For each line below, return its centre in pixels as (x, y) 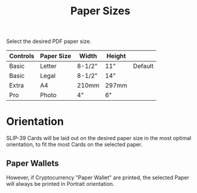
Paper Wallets (33, 163)
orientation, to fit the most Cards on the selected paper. (74, 145)
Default (144, 66)
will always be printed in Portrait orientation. (60, 183)
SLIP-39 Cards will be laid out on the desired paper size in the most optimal (99, 138)
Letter (48, 66)
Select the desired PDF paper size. (49, 41)
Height (116, 56)
